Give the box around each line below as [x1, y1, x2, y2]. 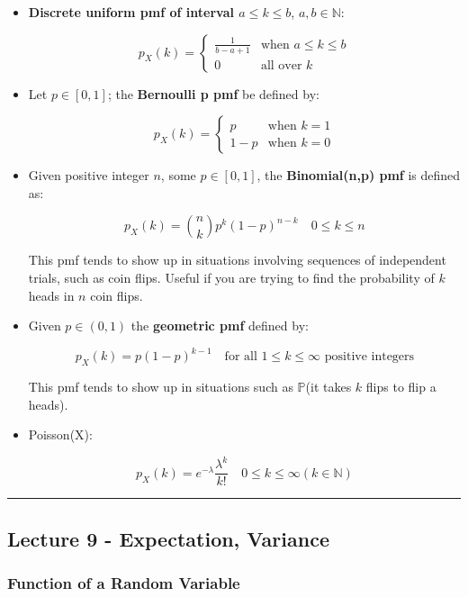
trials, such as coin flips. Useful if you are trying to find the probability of [28, 267, 435, 286]
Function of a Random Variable [7, 572, 240, 594]
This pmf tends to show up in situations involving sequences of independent [28, 250, 446, 269]
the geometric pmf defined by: [130, 316, 309, 335]
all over [260, 59, 302, 72]
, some [160, 166, 196, 185]
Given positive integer [28, 166, 149, 185]
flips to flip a [365, 377, 436, 396]
